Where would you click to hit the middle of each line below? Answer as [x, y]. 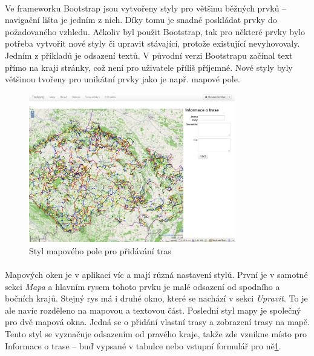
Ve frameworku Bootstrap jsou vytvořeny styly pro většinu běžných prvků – [146, 8]
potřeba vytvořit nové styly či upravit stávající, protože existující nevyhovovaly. [152, 43]
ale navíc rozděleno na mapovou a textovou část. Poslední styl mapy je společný [153, 310]
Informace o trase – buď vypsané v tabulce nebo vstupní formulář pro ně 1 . [143, 345]
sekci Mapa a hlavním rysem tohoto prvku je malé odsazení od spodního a [142, 286]
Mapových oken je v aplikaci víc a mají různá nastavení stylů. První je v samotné [156, 274]
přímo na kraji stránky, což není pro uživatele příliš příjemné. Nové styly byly [149, 67]
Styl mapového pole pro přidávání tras [100, 250]
